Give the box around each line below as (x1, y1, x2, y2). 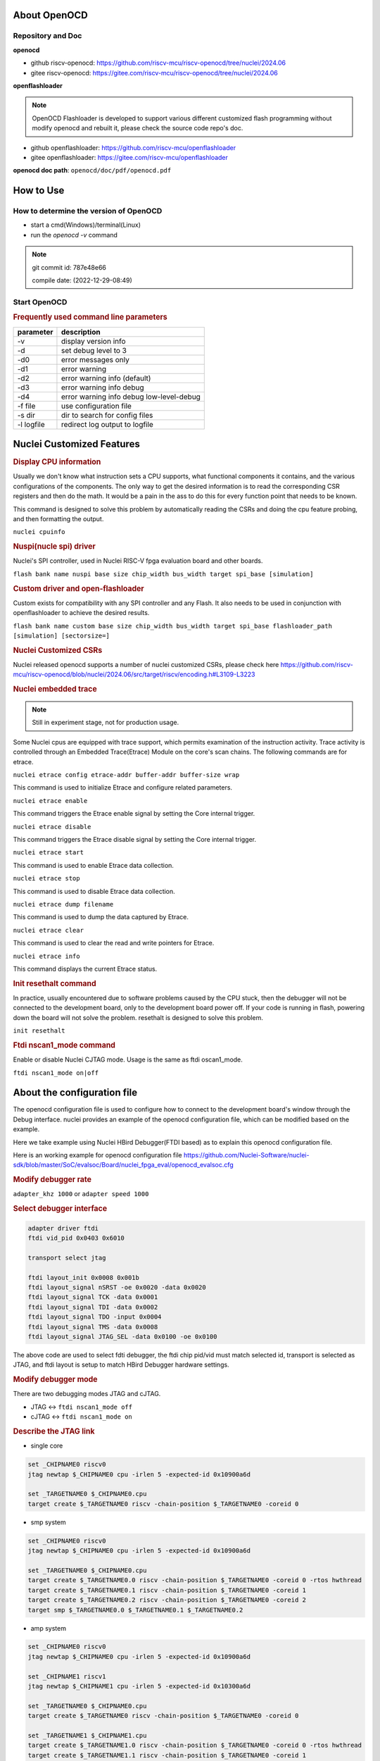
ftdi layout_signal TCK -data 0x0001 (27, 1293, 158, 1301)
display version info (61, 336, 126, 346)
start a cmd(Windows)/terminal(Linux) (30, 220, 141, 229)
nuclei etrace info (13, 952, 80, 960)
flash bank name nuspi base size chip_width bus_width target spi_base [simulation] (13, 570, 314, 578)
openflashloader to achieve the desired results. (13, 609, 150, 617)
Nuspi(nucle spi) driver (13, 542, 96, 552)
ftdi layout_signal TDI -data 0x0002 (27, 1303, 158, 1311)
